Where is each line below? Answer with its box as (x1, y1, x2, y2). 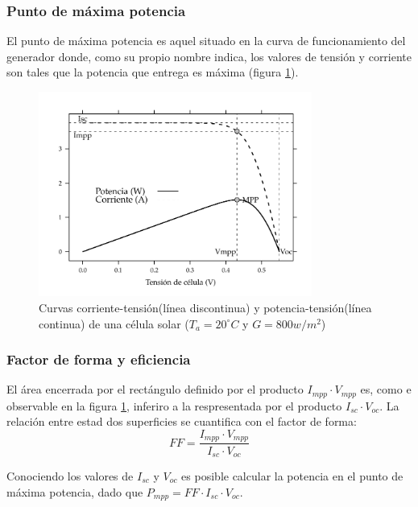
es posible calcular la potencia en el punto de (181, 467, 404, 484)
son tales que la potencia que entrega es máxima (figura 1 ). (6, 64, 299, 80)
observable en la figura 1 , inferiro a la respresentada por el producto (6, 397, 342, 414)
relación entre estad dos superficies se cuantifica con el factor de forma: (6, 413, 357, 430)
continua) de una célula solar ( (39, 315, 189, 332)
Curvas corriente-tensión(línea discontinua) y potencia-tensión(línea (39, 299, 372, 315)
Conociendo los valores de (6, 467, 134, 484)
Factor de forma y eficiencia (6, 349, 191, 369)
